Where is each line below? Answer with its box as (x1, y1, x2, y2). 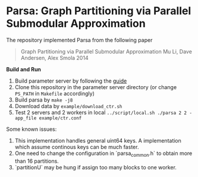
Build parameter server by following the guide (14, 77, 127, 84)
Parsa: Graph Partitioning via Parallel (6, 4, 191, 18)
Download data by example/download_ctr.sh (14, 102, 122, 109)
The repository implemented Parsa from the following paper (6, 36, 153, 43)
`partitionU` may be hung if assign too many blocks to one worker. (14, 163, 177, 170)
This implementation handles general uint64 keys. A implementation (14, 137, 181, 144)
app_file (14, 115, 37, 121)
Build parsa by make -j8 (14, 96, 73, 103)
